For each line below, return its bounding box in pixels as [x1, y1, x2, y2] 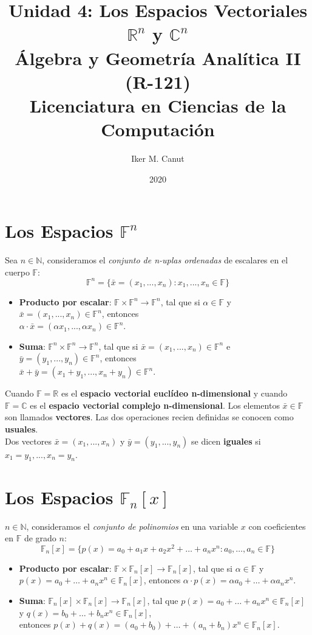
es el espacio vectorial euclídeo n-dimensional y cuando [61, 387, 288, 400]
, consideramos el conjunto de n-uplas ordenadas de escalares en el [42, 254, 288, 266]
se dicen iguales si [191, 434, 261, 447]
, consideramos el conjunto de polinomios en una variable [26, 519, 239, 532]
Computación [101, 117, 215, 142]
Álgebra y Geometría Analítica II [15, 45, 301, 70]
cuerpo [5, 265, 30, 278]
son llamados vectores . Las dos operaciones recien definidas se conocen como [5, 411, 294, 423]
